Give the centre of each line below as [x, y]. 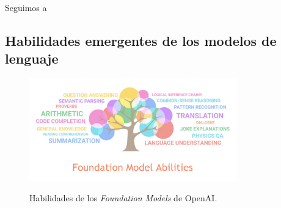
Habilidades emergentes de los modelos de [141, 40]
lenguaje [32, 58]
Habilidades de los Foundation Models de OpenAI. [123, 198]
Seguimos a [26, 7]
